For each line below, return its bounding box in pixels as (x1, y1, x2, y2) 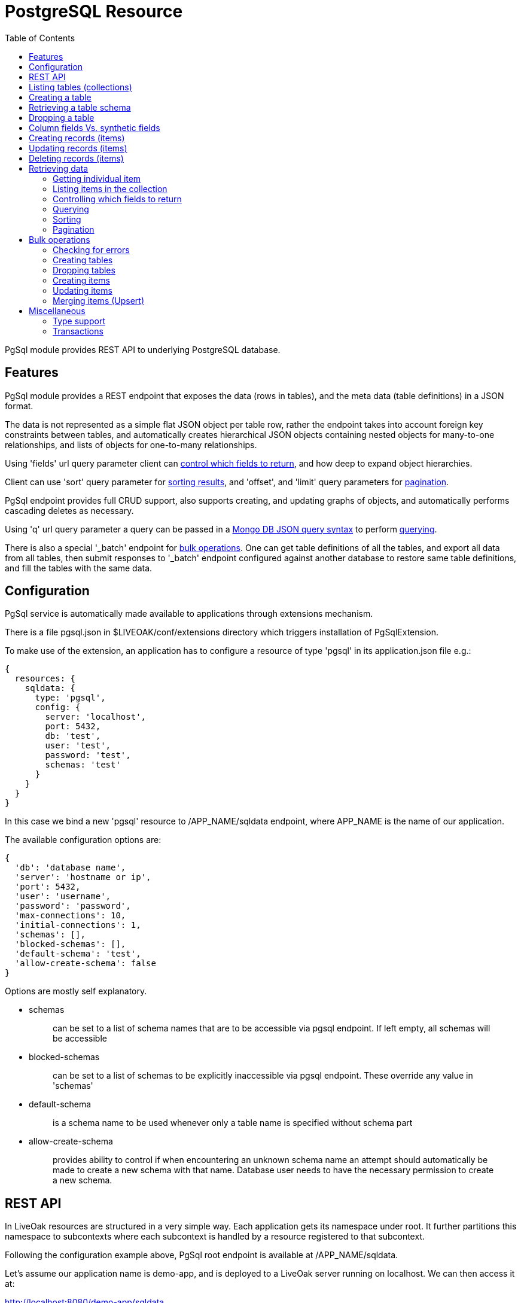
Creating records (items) (29, 132, 125, 143)
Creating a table (29, 92, 92, 102)
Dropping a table (29, 112, 95, 123)
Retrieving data (29, 163, 89, 173)
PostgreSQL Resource (5, 1, 183, 22)
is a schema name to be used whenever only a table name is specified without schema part (53, 1118, 413, 1128)
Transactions (53, 325, 103, 336)
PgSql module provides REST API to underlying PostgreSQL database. (5, 344, 281, 355)
